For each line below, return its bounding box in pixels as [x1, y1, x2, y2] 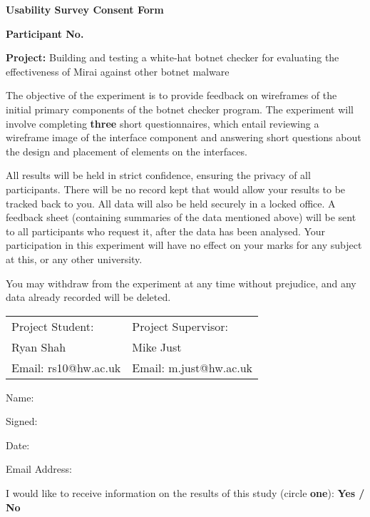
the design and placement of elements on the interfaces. [6, 143, 247, 158]
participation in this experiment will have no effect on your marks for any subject [6, 237, 362, 252]
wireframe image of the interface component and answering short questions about [6, 130, 361, 145]
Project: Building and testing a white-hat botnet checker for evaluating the [6, 50, 339, 65]
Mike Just [132, 338, 182, 355]
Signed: [6, 414, 38, 429]
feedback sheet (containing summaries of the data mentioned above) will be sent [6, 210, 356, 225]
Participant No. [6, 26, 84, 41]
